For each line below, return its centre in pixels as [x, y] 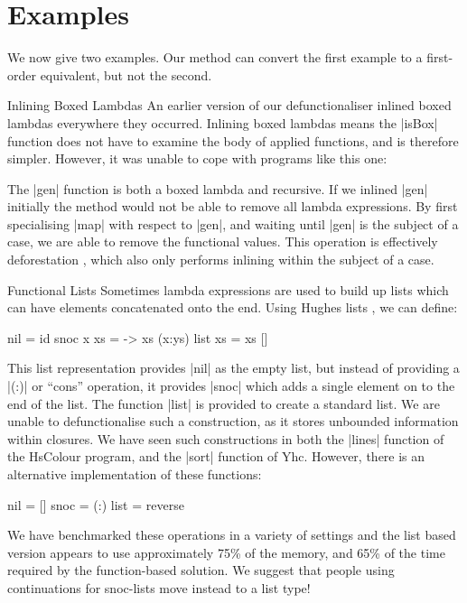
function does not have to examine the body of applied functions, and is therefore [233, 140]
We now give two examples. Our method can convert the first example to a [215, 57]
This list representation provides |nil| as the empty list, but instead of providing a [233, 368]
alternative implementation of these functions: [135, 474]
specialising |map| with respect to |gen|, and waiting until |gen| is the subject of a [233, 223]
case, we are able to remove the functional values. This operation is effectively [223, 241]
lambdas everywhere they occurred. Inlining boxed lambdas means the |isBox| [223, 122]
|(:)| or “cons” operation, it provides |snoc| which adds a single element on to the [231, 386]
